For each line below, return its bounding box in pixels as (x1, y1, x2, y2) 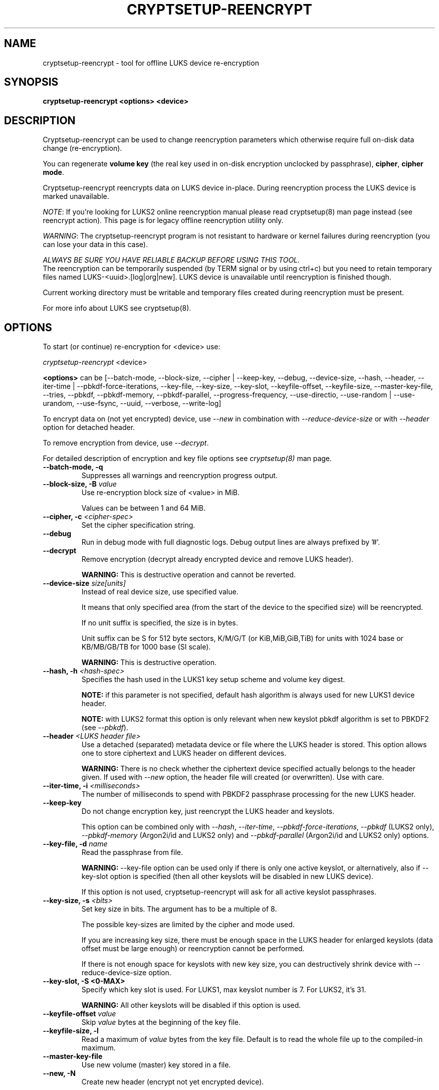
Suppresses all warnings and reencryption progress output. (81, 471, 278, 480)
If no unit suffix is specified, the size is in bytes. (81, 618, 238, 627)
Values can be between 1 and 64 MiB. (81, 504, 206, 513)
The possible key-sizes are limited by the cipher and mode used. (81, 920, 295, 929)
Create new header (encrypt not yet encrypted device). (81, 1077, 264, 1086)
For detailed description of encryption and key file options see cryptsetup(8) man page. (43, 454, 332, 463)
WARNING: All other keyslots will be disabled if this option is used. (81, 1001, 301, 1010)
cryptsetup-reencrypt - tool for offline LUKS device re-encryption (43, 58, 259, 67)
